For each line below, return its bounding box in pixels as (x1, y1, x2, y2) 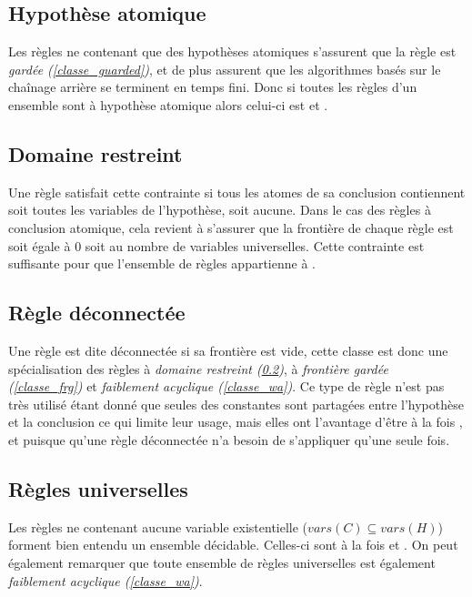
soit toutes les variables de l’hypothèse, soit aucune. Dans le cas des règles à (8, 200, 431, 219)
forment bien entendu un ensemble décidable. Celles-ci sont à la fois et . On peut (8, 535, 458, 554)
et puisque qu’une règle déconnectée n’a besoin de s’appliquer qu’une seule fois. (8, 430, 450, 449)
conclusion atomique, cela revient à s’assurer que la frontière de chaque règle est (8, 218, 454, 237)
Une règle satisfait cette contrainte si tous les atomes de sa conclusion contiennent (8, 182, 466, 201)
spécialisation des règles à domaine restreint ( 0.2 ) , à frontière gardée (8, 359, 388, 378)
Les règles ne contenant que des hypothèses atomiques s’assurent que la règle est (8, 42, 457, 61)
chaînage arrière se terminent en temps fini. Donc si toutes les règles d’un (8, 77, 417, 96)
